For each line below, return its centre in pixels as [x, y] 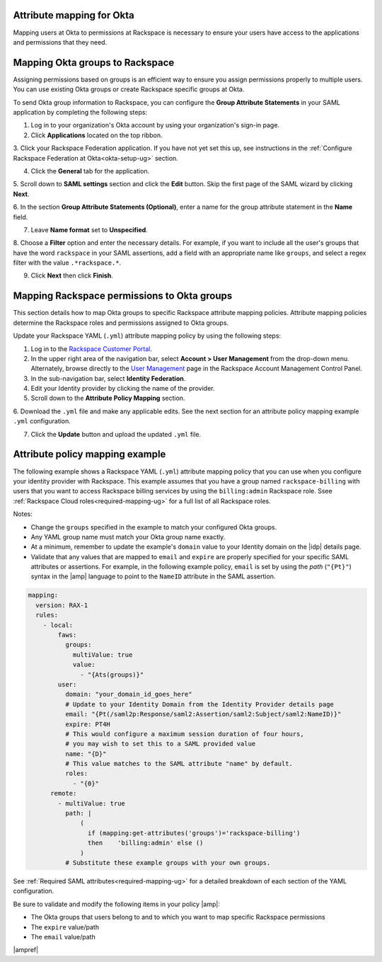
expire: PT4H [88, 724]
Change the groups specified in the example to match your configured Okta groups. [154, 527]
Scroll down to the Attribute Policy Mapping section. [108, 398]
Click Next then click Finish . [72, 275]
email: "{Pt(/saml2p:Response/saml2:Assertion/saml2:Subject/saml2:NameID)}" [203, 714]
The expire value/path [65, 927]
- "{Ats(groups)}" [112, 675]
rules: [47, 615]
